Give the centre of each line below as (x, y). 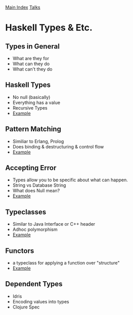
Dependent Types (34, 284)
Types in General (32, 46)
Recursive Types (30, 108)
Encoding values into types (41, 301)
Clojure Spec (26, 307)
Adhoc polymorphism (35, 230)
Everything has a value (36, 102)
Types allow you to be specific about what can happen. (70, 180)
